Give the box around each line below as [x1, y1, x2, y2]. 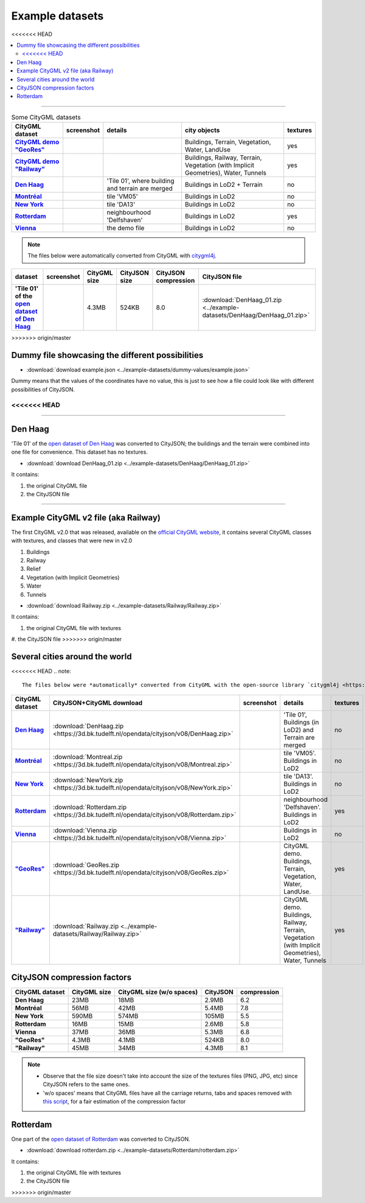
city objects [184, 126, 220, 135]
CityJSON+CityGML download [52, 698, 143, 707]
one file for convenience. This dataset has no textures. [11, 448, 148, 456]
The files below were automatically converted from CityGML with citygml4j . [27, 252, 217, 259]
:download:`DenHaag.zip [52, 721, 124, 730]
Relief [26, 565, 41, 572]
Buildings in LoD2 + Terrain [184, 180, 263, 189]
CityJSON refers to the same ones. [43, 1081, 130, 1088]
